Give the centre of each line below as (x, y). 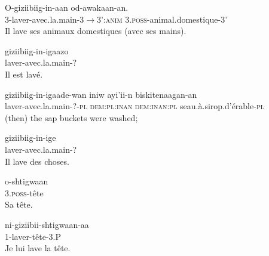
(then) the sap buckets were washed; (71, 117)
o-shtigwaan (27, 181)
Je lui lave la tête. (38, 248)
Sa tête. (19, 204)
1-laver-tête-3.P (33, 236)
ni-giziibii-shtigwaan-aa (47, 224)
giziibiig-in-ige (30, 138)
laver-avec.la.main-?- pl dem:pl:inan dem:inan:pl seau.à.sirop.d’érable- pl (134, 106)
